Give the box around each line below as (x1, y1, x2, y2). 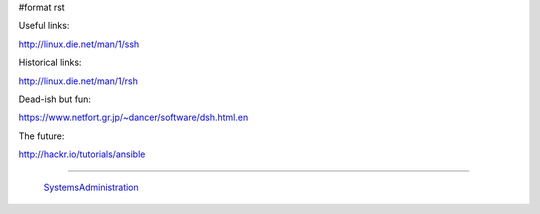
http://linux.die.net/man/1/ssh (18, 38, 140, 50)
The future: (18, 130, 65, 142)
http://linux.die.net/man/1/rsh (18, 75, 139, 87)
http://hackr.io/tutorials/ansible (18, 148, 146, 160)
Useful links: (18, 20, 70, 32)
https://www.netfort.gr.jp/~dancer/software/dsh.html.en (18, 111, 249, 124)
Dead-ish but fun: (18, 93, 92, 105)
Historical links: (18, 56, 82, 69)
